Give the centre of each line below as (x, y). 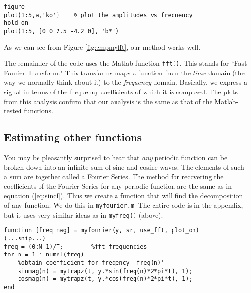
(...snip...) (25, 238)
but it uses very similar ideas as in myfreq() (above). (84, 214)
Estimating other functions (73, 137)
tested (13, 111)
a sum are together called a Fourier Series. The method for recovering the (114, 176)
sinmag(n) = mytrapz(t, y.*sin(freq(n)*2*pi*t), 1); (105, 271)
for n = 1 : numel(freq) (44, 255)
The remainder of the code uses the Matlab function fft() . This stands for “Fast (125, 63)
